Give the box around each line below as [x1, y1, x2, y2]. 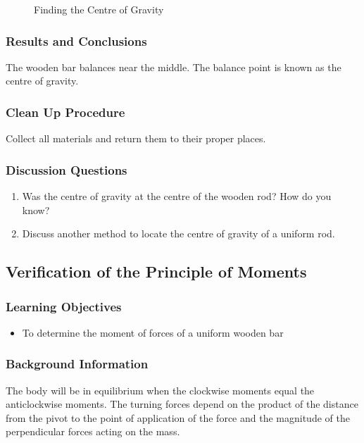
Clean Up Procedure [6, 103, 125, 120]
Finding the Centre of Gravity [34, 2, 164, 16]
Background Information [6, 355, 149, 373]
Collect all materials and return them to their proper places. [6, 131, 266, 146]
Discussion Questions [6, 161, 127, 178]
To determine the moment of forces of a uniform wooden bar [22, 325, 284, 339]
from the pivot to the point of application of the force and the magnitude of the [6, 410, 350, 425]
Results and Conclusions [6, 32, 147, 49]
